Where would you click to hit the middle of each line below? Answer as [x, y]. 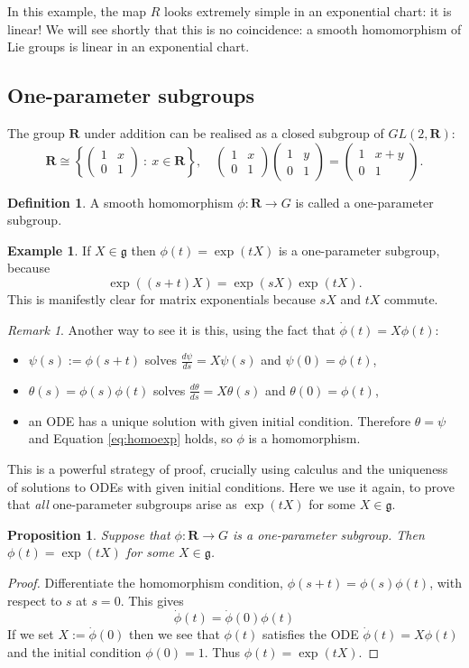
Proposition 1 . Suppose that [89, 534]
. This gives [152, 600]
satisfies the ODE [311, 634]
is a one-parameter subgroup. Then [329, 534]
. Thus [222, 651]
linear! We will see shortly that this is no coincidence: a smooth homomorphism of [234, 28]
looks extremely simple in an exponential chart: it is [308, 11]
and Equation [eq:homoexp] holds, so [130, 438]
